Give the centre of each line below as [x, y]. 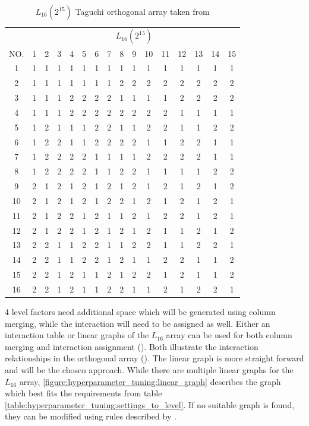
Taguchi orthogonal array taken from [142, 11]
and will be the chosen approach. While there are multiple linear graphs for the [149, 370]
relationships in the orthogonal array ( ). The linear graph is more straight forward [154, 358]
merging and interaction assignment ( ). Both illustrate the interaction [132, 346]
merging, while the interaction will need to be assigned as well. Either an [138, 323]
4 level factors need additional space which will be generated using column [140, 312]
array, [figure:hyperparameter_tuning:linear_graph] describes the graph [150, 381]
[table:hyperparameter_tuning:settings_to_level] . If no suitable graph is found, [150, 404]
